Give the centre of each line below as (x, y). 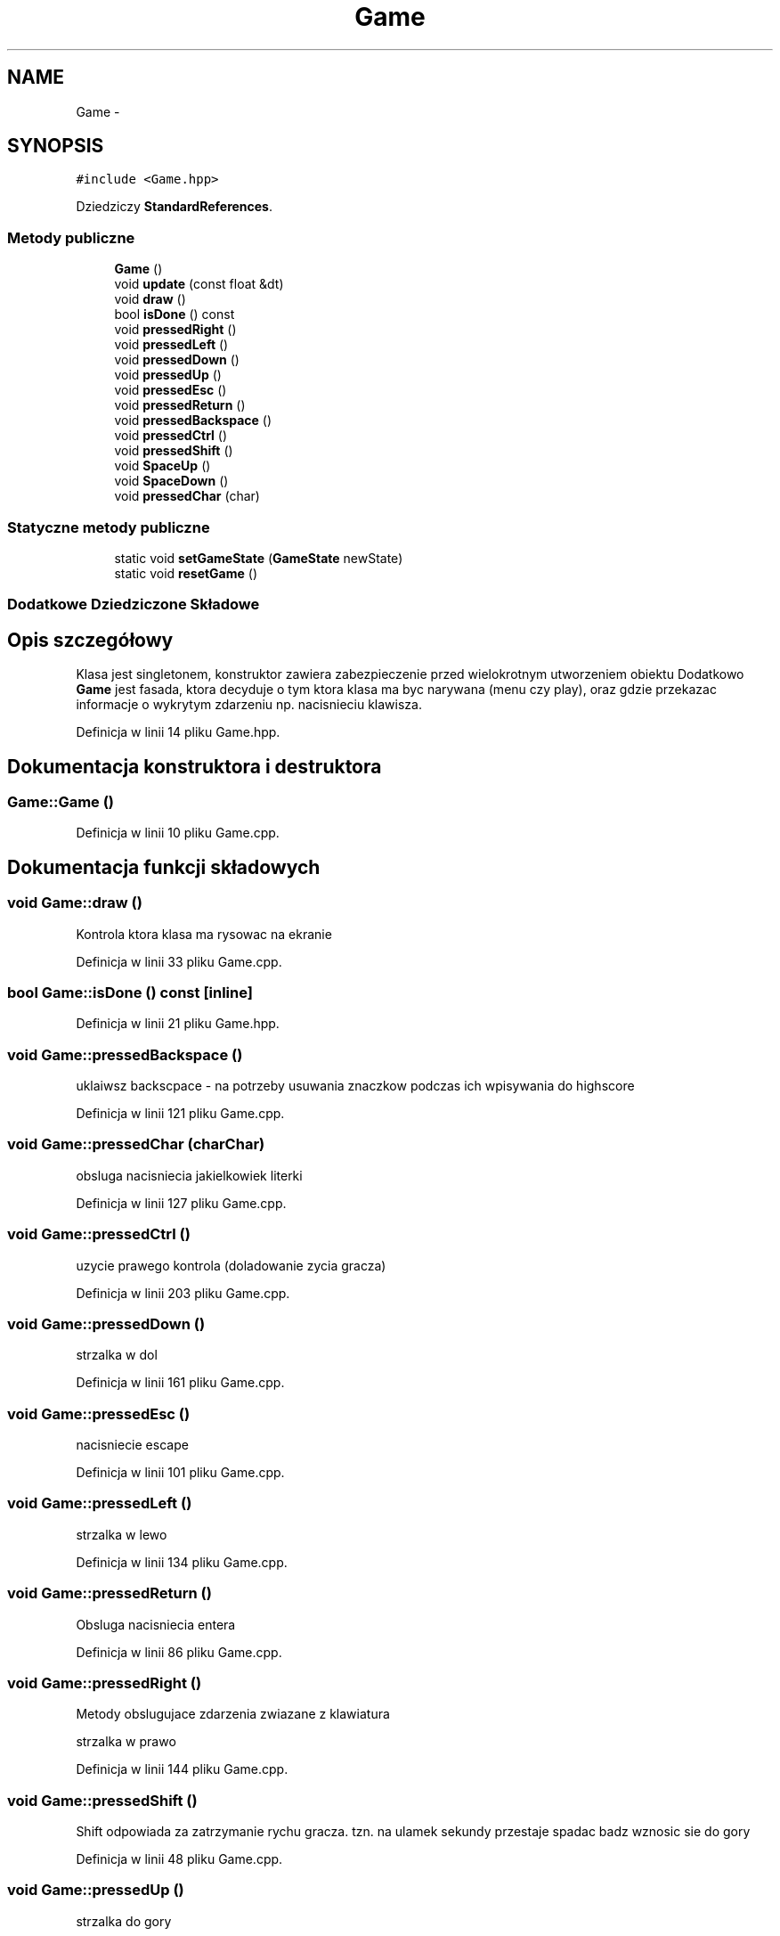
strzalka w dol (117, 1355)
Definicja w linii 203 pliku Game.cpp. (183, 1293)
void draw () (150, 299)
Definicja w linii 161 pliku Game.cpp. (180, 1383)
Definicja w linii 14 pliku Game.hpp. (178, 732)
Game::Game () (61, 802)
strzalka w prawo (126, 1742)
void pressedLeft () (171, 345)
